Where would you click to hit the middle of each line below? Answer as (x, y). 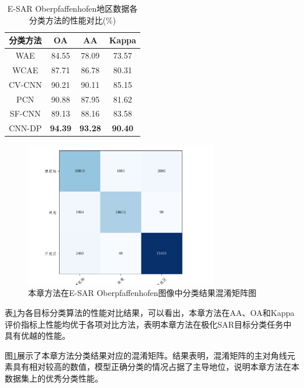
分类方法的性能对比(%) (72, 20)
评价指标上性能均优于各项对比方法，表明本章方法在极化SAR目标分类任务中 (148, 324)
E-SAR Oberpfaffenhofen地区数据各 (72, 8)
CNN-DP (25, 128)
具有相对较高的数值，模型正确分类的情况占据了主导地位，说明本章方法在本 (156, 367)
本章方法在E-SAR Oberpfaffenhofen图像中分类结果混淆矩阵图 (142, 293)
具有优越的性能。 (37, 336)
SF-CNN (25, 113)
